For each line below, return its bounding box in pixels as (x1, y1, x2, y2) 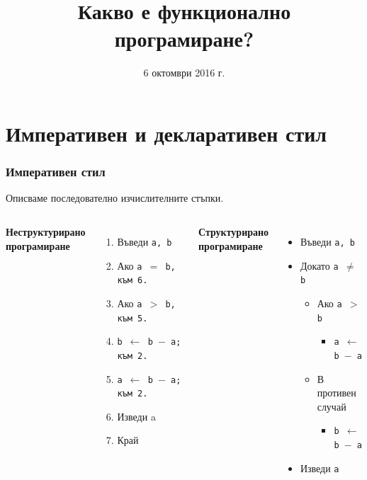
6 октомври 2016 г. (143, 65, 225, 80)
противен (317, 385, 356, 400)
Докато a (300, 258, 339, 273)
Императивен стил (6, 163, 106, 181)
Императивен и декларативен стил (6, 118, 327, 147)
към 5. (117, 313, 148, 324)
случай (317, 399, 346, 413)
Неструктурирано (6, 224, 86, 239)
